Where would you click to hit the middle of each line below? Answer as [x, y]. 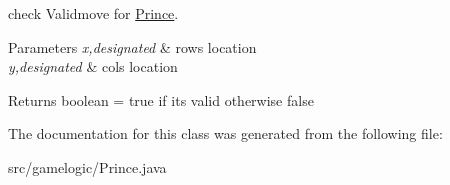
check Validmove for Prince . [93, 13]
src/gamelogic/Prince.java [87, 166]
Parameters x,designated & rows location [132, 46]
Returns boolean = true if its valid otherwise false [161, 99]
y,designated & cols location [93, 66]
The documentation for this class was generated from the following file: [225, 133]
